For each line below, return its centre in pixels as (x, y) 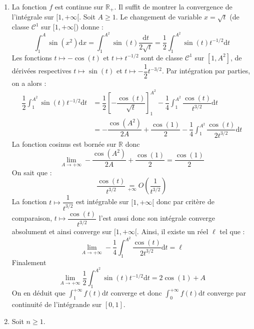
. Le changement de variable (159, 17)
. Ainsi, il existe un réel (172, 231)
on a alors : (29, 83)
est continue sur (79, 6)
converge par (227, 293)
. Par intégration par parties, (206, 71)
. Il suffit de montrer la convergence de (173, 6)
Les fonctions (32, 57)
